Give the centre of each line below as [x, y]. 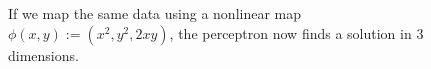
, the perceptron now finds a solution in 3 [296, 32]
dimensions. [43, 54]
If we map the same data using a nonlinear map [155, 13]
